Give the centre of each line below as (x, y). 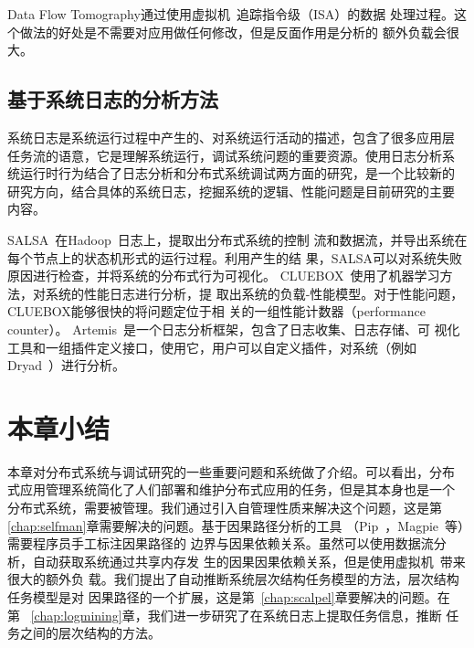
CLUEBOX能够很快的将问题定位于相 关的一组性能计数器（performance (216, 311)
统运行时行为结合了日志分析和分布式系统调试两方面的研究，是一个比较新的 (231, 173)
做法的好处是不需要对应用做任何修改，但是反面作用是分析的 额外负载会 (233, 32)
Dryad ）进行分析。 (66, 365)
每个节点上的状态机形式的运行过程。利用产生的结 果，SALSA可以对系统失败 (235, 257)
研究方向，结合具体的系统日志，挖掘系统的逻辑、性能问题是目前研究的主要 (231, 191)
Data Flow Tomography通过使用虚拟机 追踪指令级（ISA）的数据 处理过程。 (231, 14)
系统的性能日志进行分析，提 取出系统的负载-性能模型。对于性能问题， (254, 293)
